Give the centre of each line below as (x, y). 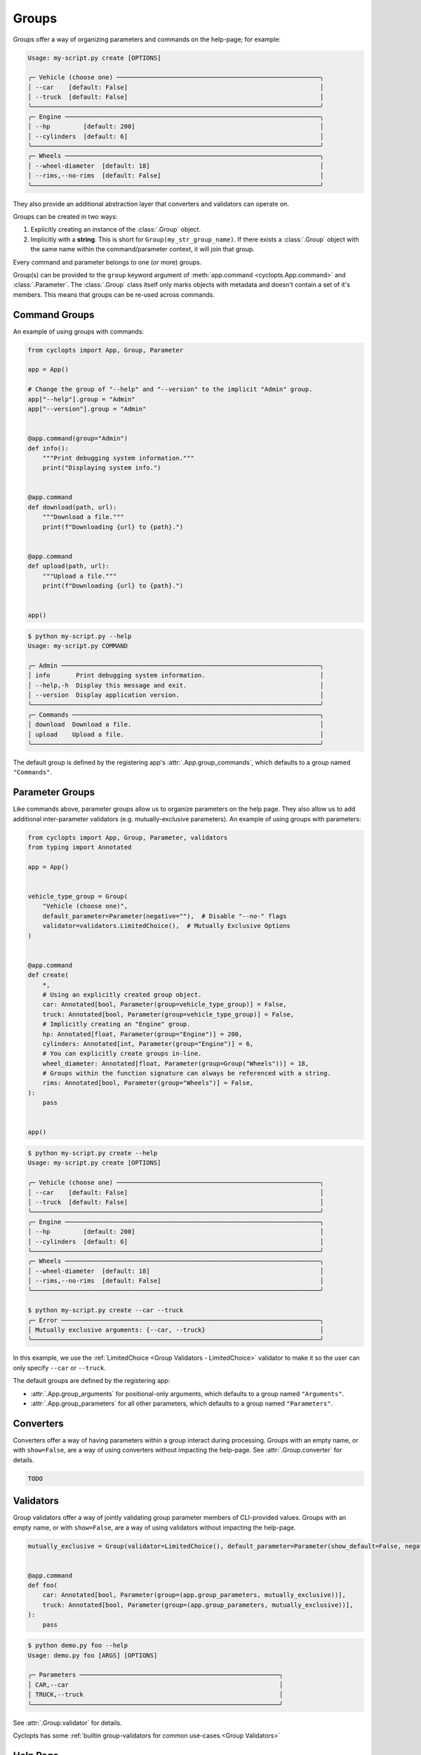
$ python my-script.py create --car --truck (106, 1310)
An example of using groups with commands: (78, 331)
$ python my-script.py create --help (93, 1153)
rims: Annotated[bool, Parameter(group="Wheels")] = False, (148, 1083)
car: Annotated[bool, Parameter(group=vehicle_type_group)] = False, (165, 1005)
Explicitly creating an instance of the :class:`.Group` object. (116, 230)
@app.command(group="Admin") (78, 438)
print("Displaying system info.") (102, 468)
